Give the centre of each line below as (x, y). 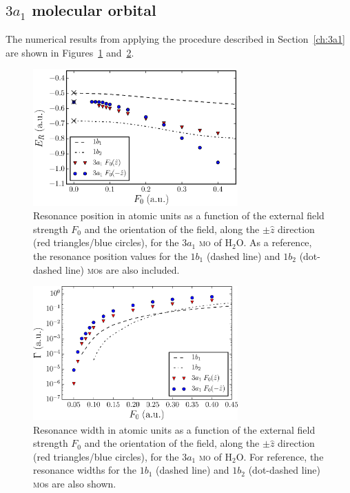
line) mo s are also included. (122, 269)
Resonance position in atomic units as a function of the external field (179, 215)
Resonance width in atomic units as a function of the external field (174, 429)
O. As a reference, (274, 242)
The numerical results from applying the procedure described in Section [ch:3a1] (175, 39)
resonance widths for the (85, 470)
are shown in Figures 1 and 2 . (70, 52)
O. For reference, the (280, 456)
